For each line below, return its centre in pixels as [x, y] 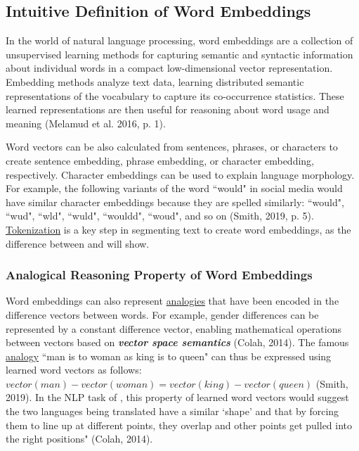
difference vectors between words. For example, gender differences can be [162, 314]
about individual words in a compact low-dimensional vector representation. [169, 68]
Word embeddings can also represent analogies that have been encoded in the [172, 301]
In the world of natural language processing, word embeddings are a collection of [179, 40]
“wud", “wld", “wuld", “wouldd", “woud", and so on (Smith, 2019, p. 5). [160, 216]
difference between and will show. [78, 243]
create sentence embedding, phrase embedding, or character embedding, [160, 160]
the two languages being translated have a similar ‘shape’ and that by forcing [172, 411]
